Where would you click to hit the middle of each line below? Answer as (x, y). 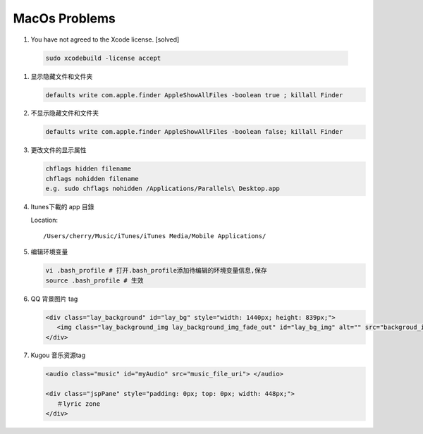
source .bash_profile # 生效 (94, 280)
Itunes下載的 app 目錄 (62, 207)
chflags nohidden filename (92, 179)
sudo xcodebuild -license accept (103, 58)
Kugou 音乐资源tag (58, 355)
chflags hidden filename (88, 169)
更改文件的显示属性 (59, 150)
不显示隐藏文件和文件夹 (65, 113)
